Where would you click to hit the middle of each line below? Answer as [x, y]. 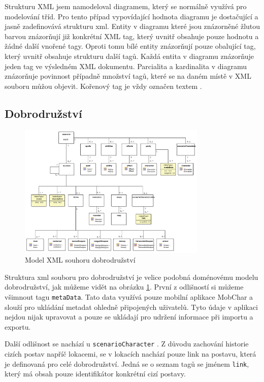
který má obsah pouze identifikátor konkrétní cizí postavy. [95, 374]
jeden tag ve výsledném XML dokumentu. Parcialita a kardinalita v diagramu [126, 66]
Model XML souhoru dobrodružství [80, 260]
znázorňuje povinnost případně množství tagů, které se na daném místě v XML [128, 76]
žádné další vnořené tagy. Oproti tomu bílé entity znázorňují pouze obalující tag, [130, 46]
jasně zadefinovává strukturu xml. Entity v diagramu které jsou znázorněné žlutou [133, 26]
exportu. [18, 326]
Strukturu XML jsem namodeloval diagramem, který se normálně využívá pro [126, 6]
